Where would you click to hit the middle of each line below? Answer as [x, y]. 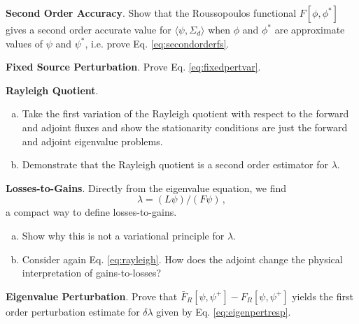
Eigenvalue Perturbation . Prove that [92, 296]
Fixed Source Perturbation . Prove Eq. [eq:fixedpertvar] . [133, 67]
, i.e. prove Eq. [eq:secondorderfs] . [157, 43]
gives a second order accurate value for [89, 29]
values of [24, 43]
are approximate [310, 29]
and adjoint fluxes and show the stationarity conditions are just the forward [185, 127]
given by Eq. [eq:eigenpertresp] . [224, 311]
